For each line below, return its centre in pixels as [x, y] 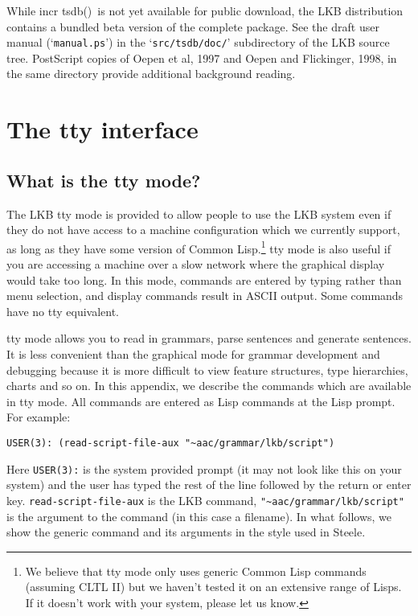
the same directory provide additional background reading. [151, 74]
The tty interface [102, 129]
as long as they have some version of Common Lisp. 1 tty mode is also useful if [199, 247]
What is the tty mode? [104, 180]
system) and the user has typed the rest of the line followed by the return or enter [209, 485]
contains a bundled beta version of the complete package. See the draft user [193, 26]
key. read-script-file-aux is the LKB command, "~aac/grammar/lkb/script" [205, 500]
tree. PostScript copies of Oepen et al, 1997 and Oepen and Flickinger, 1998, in [202, 57]
